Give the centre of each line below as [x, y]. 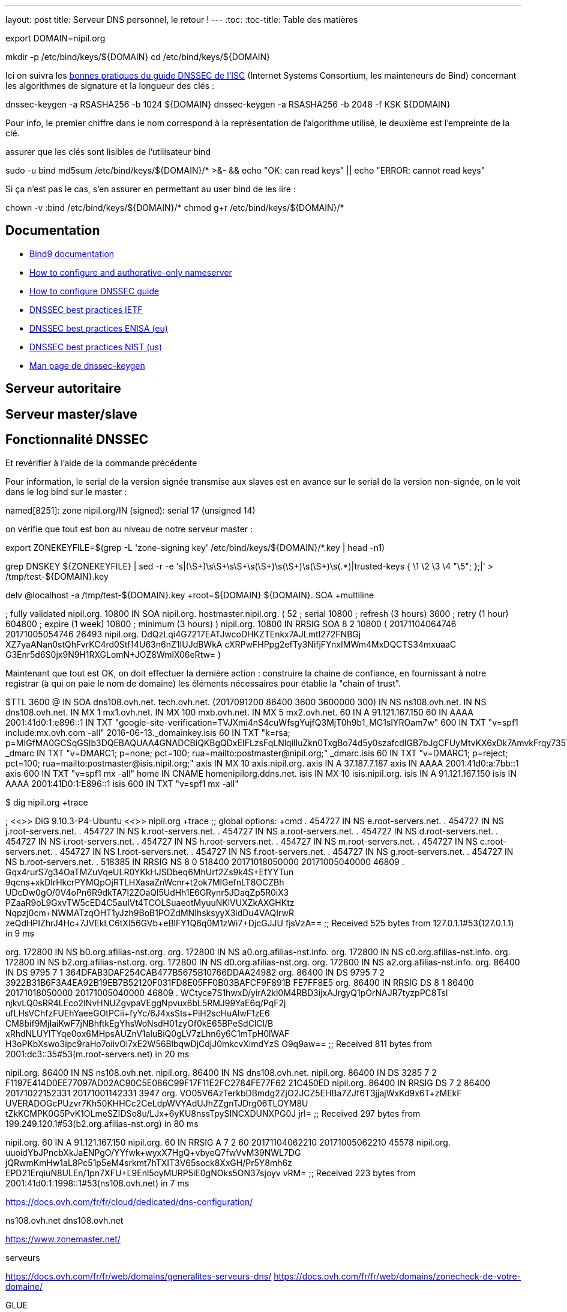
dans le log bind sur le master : [66, 491]
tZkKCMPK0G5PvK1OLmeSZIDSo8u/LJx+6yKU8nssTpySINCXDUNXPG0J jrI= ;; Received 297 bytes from [213, 1113]
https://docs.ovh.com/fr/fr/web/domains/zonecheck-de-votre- [397, 1276]
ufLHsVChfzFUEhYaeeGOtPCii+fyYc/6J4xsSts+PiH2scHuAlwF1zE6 [138, 1013]
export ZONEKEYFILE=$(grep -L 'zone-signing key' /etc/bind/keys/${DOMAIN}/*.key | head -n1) [195, 547]
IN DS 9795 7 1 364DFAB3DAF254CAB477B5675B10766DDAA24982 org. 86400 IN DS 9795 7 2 [195, 972]
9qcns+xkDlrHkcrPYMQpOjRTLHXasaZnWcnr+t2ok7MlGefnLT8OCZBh [145, 882]
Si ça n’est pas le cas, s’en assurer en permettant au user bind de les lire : [151, 189]
